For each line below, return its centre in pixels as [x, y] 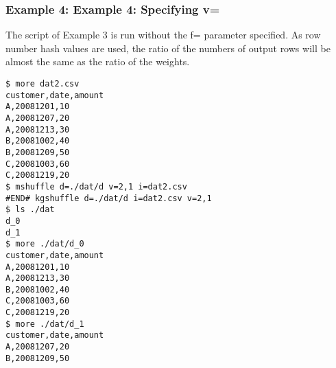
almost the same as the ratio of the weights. [98, 61]
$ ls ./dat [30, 210]
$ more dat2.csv [43, 84]
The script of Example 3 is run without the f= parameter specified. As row [163, 35]
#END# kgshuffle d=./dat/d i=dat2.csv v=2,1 [109, 198]
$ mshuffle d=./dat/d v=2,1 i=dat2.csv [96, 186]
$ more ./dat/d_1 [45, 324]
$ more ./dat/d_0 [45, 244]
